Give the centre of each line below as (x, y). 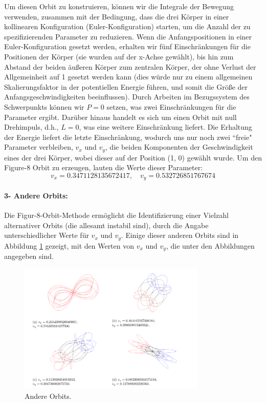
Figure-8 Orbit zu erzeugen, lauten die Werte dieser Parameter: (104, 167)
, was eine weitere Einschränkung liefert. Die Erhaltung (165, 127)
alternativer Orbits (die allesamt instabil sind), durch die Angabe (106, 225)
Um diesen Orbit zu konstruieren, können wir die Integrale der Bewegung (119, 6)
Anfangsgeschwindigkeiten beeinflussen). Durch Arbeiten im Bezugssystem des (127, 97)
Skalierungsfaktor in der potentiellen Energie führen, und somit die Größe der (126, 86)
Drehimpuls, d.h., (31, 127)
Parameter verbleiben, (39, 147)
